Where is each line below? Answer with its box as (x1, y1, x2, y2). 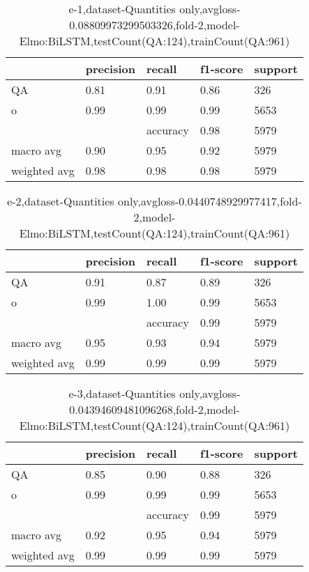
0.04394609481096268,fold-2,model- (69, 401, 240, 417)
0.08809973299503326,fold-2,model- (69, 17, 240, 33)
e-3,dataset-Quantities (68, 385, 176, 401)
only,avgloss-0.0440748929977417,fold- (117, 193, 302, 209)
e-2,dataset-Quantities (7, 193, 114, 209)
